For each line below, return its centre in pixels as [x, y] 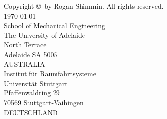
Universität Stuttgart [36, 83]
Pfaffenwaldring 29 [32, 93]
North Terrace [25, 45]
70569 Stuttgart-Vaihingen [44, 102]
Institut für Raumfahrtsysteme [50, 74]
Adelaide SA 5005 [31, 54]
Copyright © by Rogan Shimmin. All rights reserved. [84, 6]
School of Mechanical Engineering [55, 25]
